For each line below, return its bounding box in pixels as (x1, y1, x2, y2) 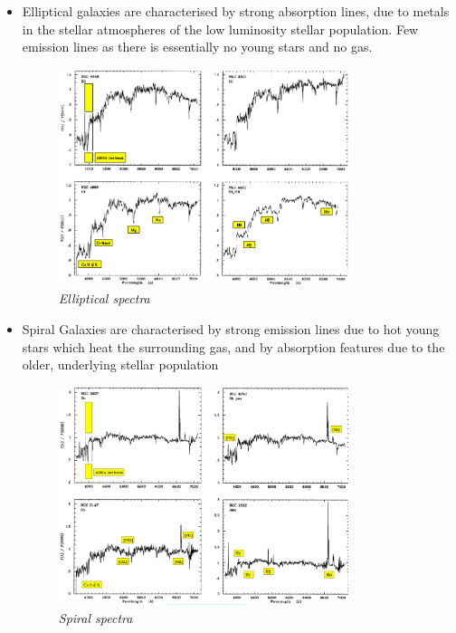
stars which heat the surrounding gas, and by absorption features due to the (22, 337, 445, 356)
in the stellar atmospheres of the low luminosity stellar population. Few (22, 19, 419, 38)
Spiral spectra (58, 608, 133, 627)
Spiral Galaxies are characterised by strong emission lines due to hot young (22, 320, 440, 338)
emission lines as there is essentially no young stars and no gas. (22, 37, 373, 56)
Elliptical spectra (58, 289, 150, 308)
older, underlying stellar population (22, 355, 219, 374)
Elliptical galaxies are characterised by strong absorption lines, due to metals (22, 2, 450, 20)
